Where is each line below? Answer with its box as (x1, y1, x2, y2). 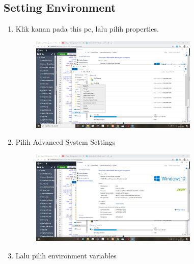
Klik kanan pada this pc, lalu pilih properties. (15, 23, 159, 34)
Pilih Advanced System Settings (15, 137, 116, 147)
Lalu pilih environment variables (15, 250, 117, 260)
